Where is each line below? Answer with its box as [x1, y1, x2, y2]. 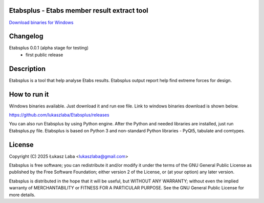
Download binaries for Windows [9, 20, 74, 25]
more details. [9, 192, 36, 198]
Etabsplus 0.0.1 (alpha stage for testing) [9, 45, 89, 51]
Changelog [9, 32, 44, 41]
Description [9, 64, 46, 73]
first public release [25, 52, 64, 58]
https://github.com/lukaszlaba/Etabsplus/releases [9, 112, 110, 118]
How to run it [9, 90, 49, 99]
